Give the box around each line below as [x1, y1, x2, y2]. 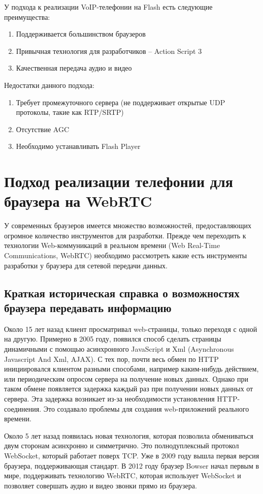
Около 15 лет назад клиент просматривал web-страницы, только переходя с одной [4, 323, 257, 334]
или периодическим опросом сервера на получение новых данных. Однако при [4, 373, 248, 384]
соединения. [4, 403, 42, 414]
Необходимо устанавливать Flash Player [16, 141, 141, 151]
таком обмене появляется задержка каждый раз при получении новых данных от [4, 383, 253, 394]
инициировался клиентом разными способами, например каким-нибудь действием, [4, 363, 259, 374]
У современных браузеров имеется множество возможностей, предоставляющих [4, 220, 252, 231]
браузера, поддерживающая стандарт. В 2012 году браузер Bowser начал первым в [4, 460, 259, 471]
